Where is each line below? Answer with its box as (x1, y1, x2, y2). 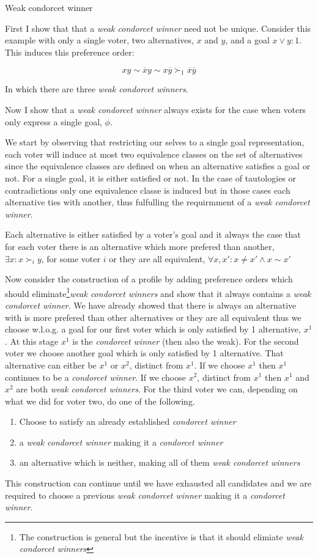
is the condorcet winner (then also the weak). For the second (72, 334, 299, 347)
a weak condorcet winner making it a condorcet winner (19, 435, 223, 448)
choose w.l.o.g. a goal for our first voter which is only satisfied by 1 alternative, (5, 323, 301, 336)
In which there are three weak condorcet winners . (5, 83, 188, 95)
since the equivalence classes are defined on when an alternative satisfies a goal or (5, 160, 311, 172)
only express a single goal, (5, 115, 102, 128)
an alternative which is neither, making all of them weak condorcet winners (19, 456, 300, 469)
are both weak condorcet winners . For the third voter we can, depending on (16, 383, 298, 395)
